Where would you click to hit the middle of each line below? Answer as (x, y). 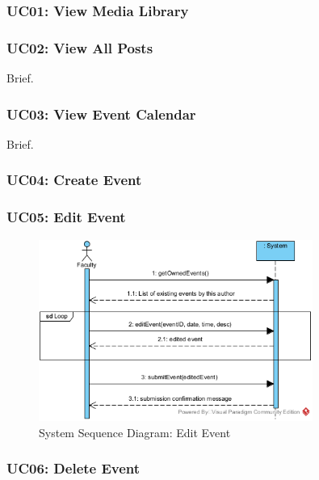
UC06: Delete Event (73, 468)
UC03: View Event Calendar (101, 114)
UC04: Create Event (74, 180)
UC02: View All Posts (80, 47)
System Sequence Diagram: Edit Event (135, 432)
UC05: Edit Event (66, 217)
